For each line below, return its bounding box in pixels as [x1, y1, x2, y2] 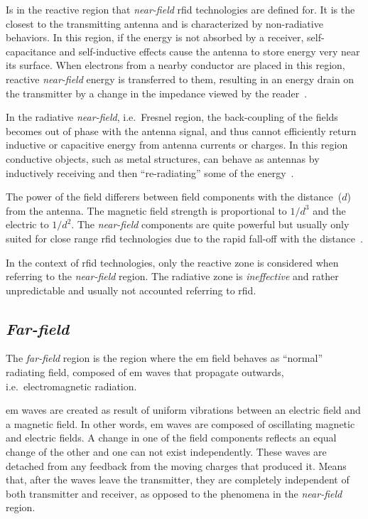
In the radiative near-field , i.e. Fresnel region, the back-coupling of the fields [6, 109, 338, 124]
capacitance [6, 43, 56, 58]
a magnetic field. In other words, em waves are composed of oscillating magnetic [6, 416, 355, 431]
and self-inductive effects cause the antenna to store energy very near [59, 43, 360, 58]
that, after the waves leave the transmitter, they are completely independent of [6, 472, 350, 487]
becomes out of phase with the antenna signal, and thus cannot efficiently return [6, 123, 357, 138]
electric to [6, 217, 49, 232]
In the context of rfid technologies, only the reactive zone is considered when [6, 255, 339, 269]
